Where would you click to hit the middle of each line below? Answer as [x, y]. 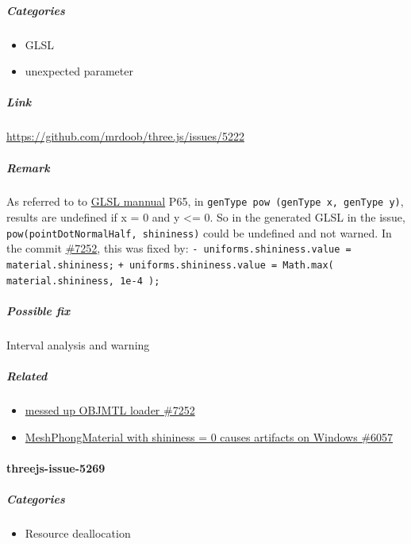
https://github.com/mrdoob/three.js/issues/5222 [125, 136]
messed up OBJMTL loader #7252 [110, 410]
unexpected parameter [79, 71]
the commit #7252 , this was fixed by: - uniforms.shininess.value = [179, 248]
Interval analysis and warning [78, 344]
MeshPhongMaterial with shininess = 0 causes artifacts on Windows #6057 [209, 436]
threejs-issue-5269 [56, 467]
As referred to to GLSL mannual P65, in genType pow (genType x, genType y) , [205, 201]
